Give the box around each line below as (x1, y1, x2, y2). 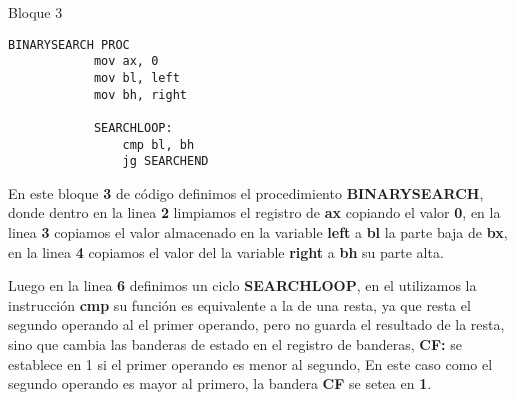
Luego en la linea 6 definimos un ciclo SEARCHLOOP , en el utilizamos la (8, 275, 477, 296)
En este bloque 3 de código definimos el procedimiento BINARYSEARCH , (8, 182, 484, 203)
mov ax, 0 (93, 54, 159, 69)
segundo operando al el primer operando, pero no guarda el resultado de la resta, (8, 314, 505, 335)
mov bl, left (93, 70, 180, 85)
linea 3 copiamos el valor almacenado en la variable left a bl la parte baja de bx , (8, 222, 508, 243)
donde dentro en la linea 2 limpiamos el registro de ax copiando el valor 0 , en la (8, 202, 501, 223)
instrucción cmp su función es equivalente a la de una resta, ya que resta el (8, 294, 471, 315)
